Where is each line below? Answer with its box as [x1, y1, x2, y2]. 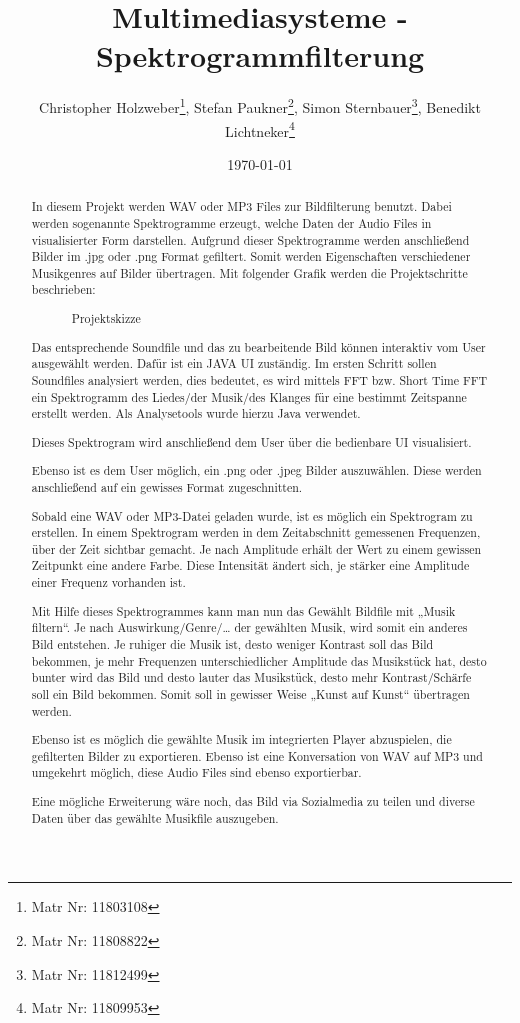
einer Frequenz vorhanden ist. [31, 574, 186, 591]
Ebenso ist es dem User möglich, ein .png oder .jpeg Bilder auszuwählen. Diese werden [31, 462, 482, 479]
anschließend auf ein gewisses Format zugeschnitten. [31, 478, 303, 495]
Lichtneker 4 [225, 117, 295, 141]
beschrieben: [31, 281, 96, 298]
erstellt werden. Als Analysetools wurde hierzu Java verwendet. [31, 405, 361, 422]
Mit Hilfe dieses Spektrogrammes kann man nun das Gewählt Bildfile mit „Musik [31, 602, 456, 619]
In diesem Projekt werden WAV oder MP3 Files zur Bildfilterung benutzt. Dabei [31, 198, 452, 215]
